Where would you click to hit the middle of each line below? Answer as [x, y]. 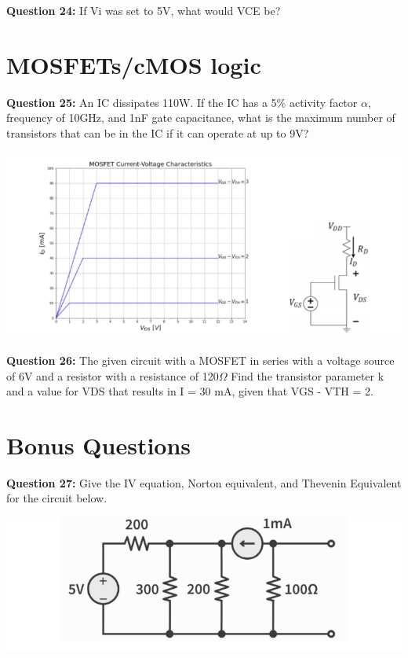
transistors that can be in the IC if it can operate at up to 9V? [158, 132]
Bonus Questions [99, 445]
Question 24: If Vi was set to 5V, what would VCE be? [144, 10]
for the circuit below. [57, 498]
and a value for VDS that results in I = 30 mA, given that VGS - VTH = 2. [190, 391]
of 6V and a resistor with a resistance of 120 [113, 375]
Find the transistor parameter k [308, 375]
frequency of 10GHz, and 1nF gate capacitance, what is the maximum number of [201, 118]
